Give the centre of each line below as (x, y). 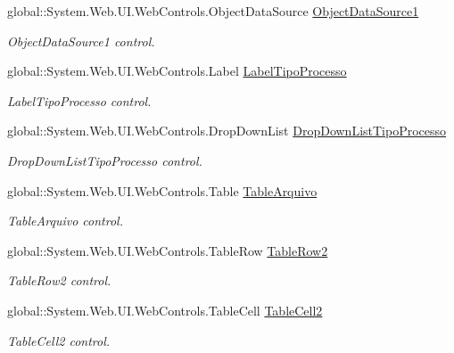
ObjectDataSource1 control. (81, 41)
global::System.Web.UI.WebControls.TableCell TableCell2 (165, 310)
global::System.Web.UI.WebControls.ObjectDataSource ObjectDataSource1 (213, 11)
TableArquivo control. (65, 221)
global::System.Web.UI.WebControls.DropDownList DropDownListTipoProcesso (227, 131)
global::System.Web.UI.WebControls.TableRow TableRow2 (168, 250)
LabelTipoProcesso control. (79, 100)
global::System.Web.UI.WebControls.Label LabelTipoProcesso (177, 71)
